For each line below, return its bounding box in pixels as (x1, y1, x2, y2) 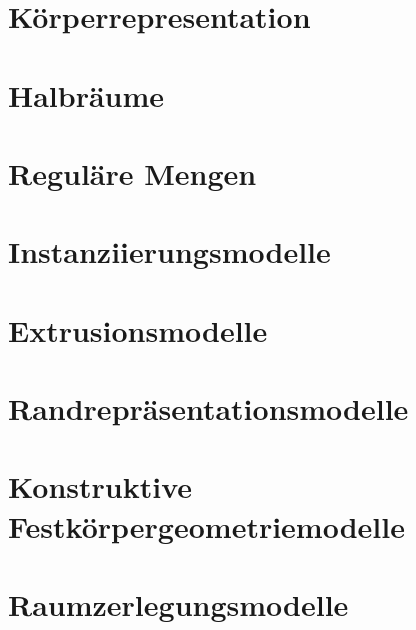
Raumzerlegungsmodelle (8, 584, 349, 624)
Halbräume (8, 74, 165, 115)
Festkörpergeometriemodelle (8, 505, 405, 546)
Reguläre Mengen (8, 152, 257, 193)
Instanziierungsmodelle (8, 231, 331, 272)
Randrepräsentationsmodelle (8, 388, 409, 429)
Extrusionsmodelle (8, 309, 268, 350)
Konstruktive (8, 466, 193, 507)
